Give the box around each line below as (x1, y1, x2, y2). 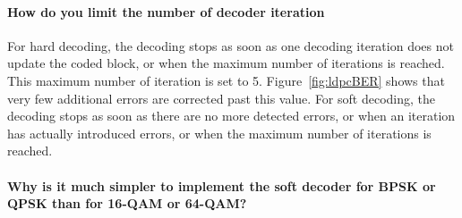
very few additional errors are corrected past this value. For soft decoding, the (7, 88, 435, 107)
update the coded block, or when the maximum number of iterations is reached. (7, 54, 445, 72)
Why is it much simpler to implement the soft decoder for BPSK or (7, 176, 436, 195)
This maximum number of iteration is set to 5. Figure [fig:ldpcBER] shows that (7, 71, 445, 89)
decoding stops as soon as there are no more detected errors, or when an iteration (7, 106, 456, 125)
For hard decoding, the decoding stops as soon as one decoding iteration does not (7, 36, 454, 54)
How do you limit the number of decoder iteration (7, 2, 325, 21)
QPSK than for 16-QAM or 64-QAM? (7, 194, 247, 213)
